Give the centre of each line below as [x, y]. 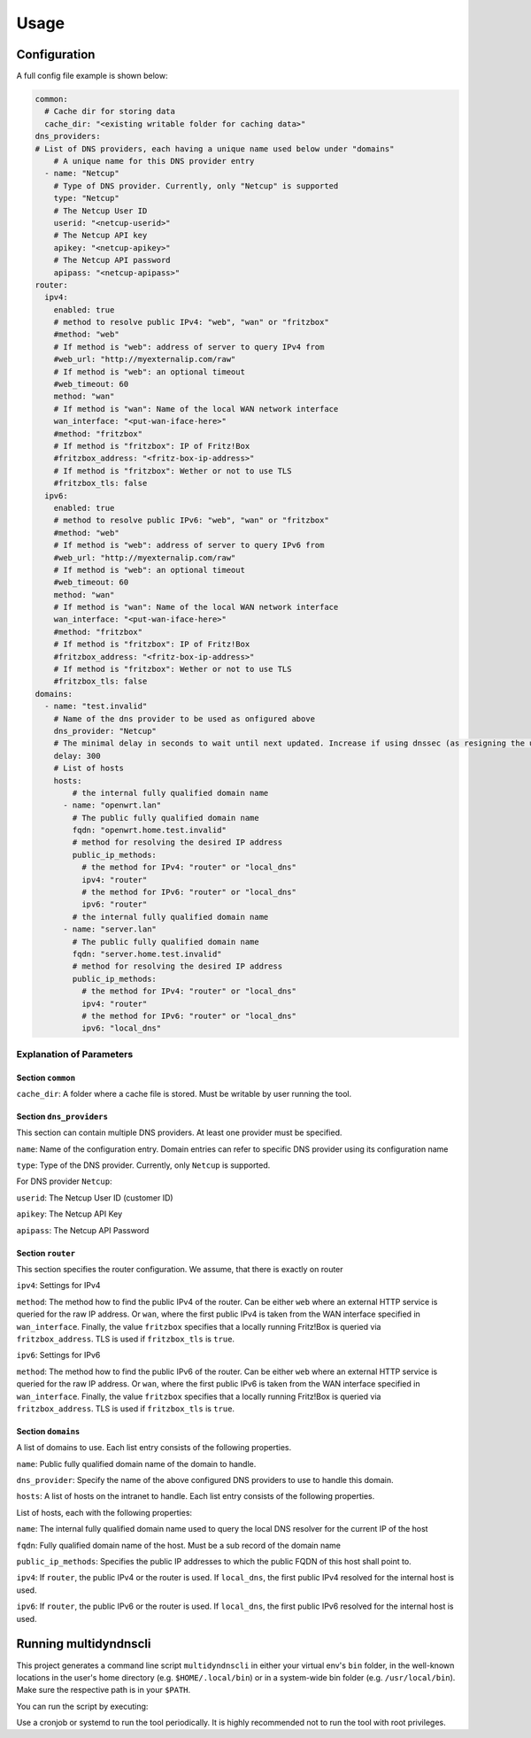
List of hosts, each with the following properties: [104, 1512]
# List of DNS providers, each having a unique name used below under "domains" [215, 149]
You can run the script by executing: [82, 1706]
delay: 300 [77, 756]
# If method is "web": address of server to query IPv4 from [189, 347]
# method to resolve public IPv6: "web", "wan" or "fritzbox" [191, 521]
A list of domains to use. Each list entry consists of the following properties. [154, 1448]
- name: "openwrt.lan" [112, 805]
